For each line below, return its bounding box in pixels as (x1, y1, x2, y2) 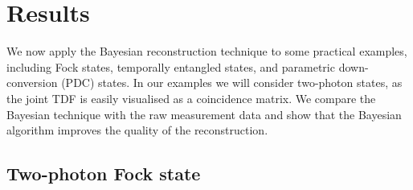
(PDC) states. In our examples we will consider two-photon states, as (61, 74, 403, 91)
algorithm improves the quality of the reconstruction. (6, 122, 268, 138)
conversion (6, 74, 58, 91)
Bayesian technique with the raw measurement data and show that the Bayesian (6, 105, 402, 122)
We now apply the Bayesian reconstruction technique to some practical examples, (6, 43, 407, 60)
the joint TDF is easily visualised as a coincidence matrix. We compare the (6, 89, 376, 106)
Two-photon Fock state (6, 161, 201, 186)
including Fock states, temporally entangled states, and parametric (6, 58, 335, 75)
